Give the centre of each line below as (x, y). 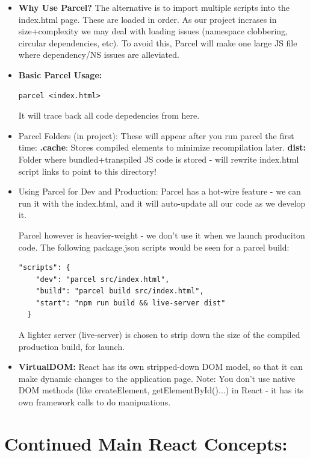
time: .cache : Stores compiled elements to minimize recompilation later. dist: (162, 147)
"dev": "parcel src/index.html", (103, 279)
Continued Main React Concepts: (146, 443)
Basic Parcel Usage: (60, 74)
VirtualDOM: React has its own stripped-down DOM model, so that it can (160, 367)
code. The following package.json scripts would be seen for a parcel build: (154, 247)
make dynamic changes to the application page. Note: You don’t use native (157, 378)
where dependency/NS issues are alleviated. (99, 55)
